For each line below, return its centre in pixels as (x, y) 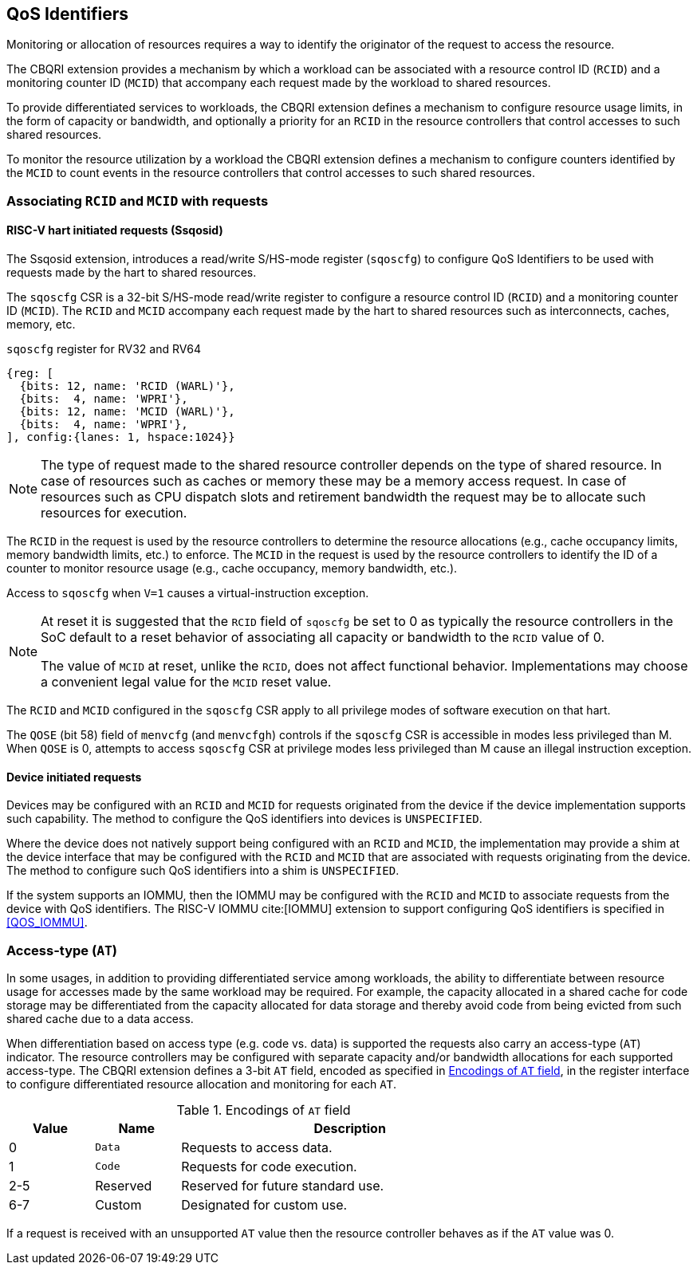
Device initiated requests (74, 777)
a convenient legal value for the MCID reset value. (186, 682)
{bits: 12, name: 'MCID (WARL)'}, (127, 412)
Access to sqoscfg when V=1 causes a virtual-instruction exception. (188, 593)
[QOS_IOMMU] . (47, 923)
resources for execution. (114, 513)
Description (350, 1128)
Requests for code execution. (269, 1166)
